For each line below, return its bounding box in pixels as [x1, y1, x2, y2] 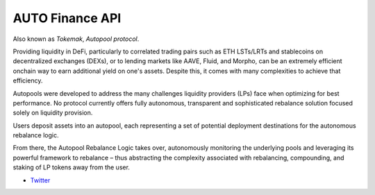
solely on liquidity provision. [12, 108, 93, 117]
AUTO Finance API [12, 10, 122, 26]
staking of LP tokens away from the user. [12, 163, 130, 171]
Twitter [30, 176, 51, 184]
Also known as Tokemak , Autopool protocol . [12, 35, 140, 43]
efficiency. [12, 76, 43, 85]
